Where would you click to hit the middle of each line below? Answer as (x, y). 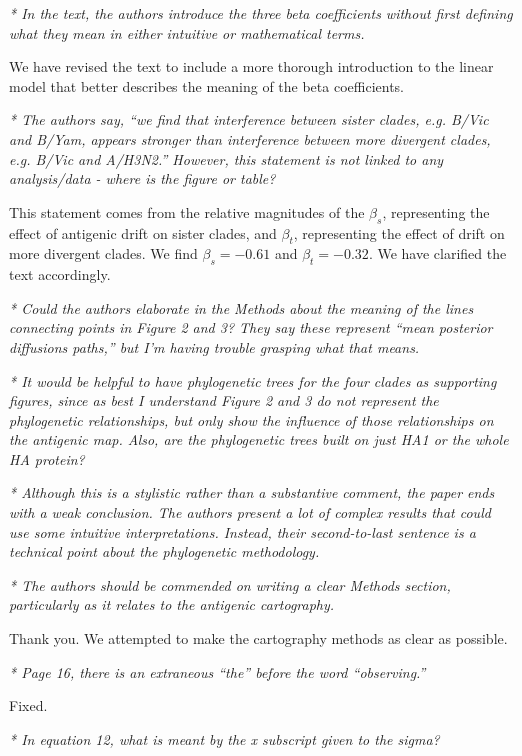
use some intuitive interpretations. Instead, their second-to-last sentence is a (242, 531)
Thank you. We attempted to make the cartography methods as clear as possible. (258, 638)
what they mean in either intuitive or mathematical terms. (187, 32)
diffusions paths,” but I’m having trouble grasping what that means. (214, 346)
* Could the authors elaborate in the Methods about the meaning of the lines (241, 307)
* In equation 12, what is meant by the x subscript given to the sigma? (224, 738)
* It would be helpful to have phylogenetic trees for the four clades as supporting (253, 380)
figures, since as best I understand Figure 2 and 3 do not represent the (224, 400)
